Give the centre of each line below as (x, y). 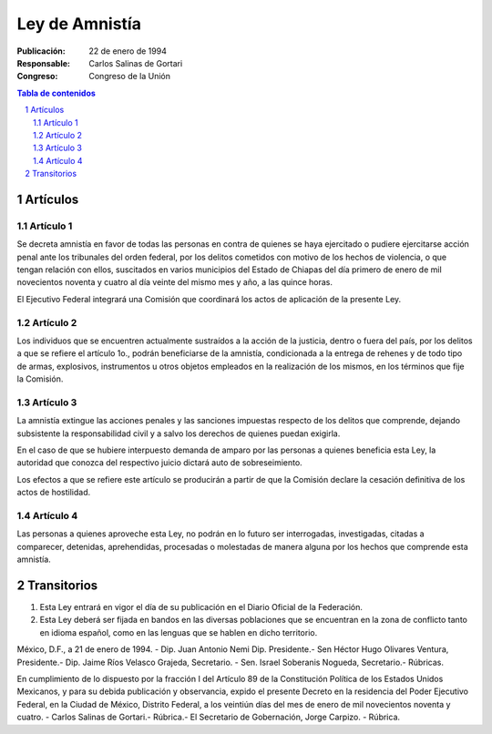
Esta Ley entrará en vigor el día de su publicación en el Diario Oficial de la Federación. (201, 607)
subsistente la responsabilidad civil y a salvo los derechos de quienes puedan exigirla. (179, 433)
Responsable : (43, 63)
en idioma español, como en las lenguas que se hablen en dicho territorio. (179, 632)
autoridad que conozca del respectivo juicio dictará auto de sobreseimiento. (159, 463)
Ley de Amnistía (79, 24)
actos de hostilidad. (54, 493)
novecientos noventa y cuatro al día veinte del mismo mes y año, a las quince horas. (174, 282)
